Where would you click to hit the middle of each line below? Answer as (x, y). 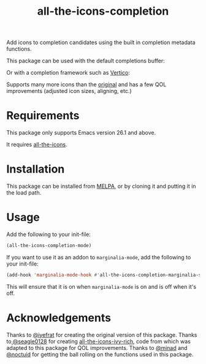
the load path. (24, 193)
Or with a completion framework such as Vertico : (68, 73)
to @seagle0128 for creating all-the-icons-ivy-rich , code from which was (99, 341)
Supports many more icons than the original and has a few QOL (86, 84)
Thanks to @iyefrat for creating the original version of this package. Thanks (102, 335)
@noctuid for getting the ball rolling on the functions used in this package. (100, 354)
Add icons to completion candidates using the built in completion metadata (101, 43)
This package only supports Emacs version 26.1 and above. (81, 133)
